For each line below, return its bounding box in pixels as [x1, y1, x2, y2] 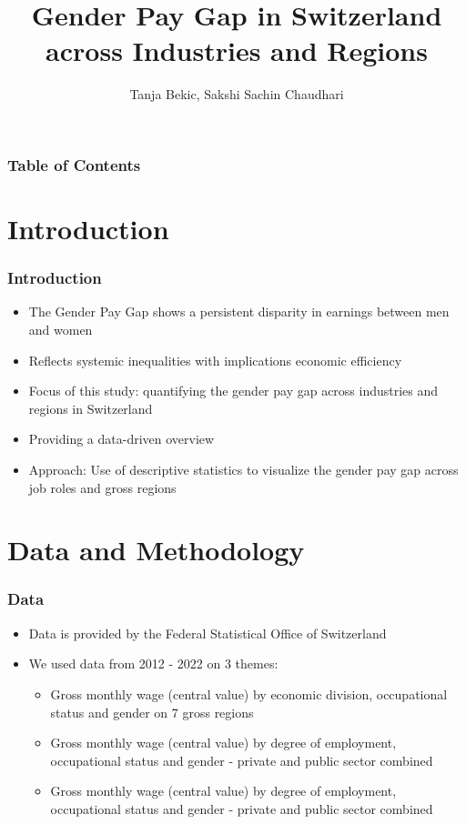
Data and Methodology [7, 531, 305, 568]
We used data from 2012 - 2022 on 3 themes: [28, 654, 279, 673]
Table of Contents [7, 153, 141, 176]
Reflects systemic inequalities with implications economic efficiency [28, 350, 402, 369]
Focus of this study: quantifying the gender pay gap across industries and [28, 381, 439, 400]
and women [28, 320, 93, 339]
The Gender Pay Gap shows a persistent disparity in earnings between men [28, 302, 450, 321]
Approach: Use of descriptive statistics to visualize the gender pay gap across [28, 459, 459, 478]
